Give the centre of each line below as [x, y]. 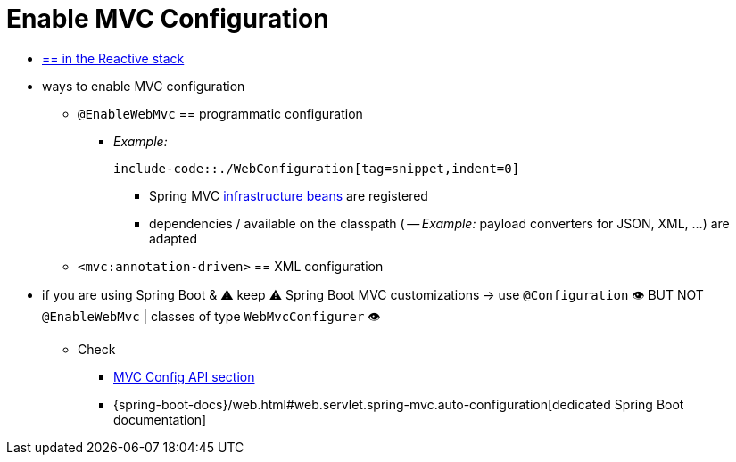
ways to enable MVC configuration [144, 86]
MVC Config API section [184, 376]
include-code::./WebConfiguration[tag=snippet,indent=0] [317, 168]
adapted [174, 238]
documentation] [160, 419]
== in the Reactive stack [113, 58]
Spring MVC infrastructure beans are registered [289, 195]
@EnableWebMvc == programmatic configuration [220, 113]
